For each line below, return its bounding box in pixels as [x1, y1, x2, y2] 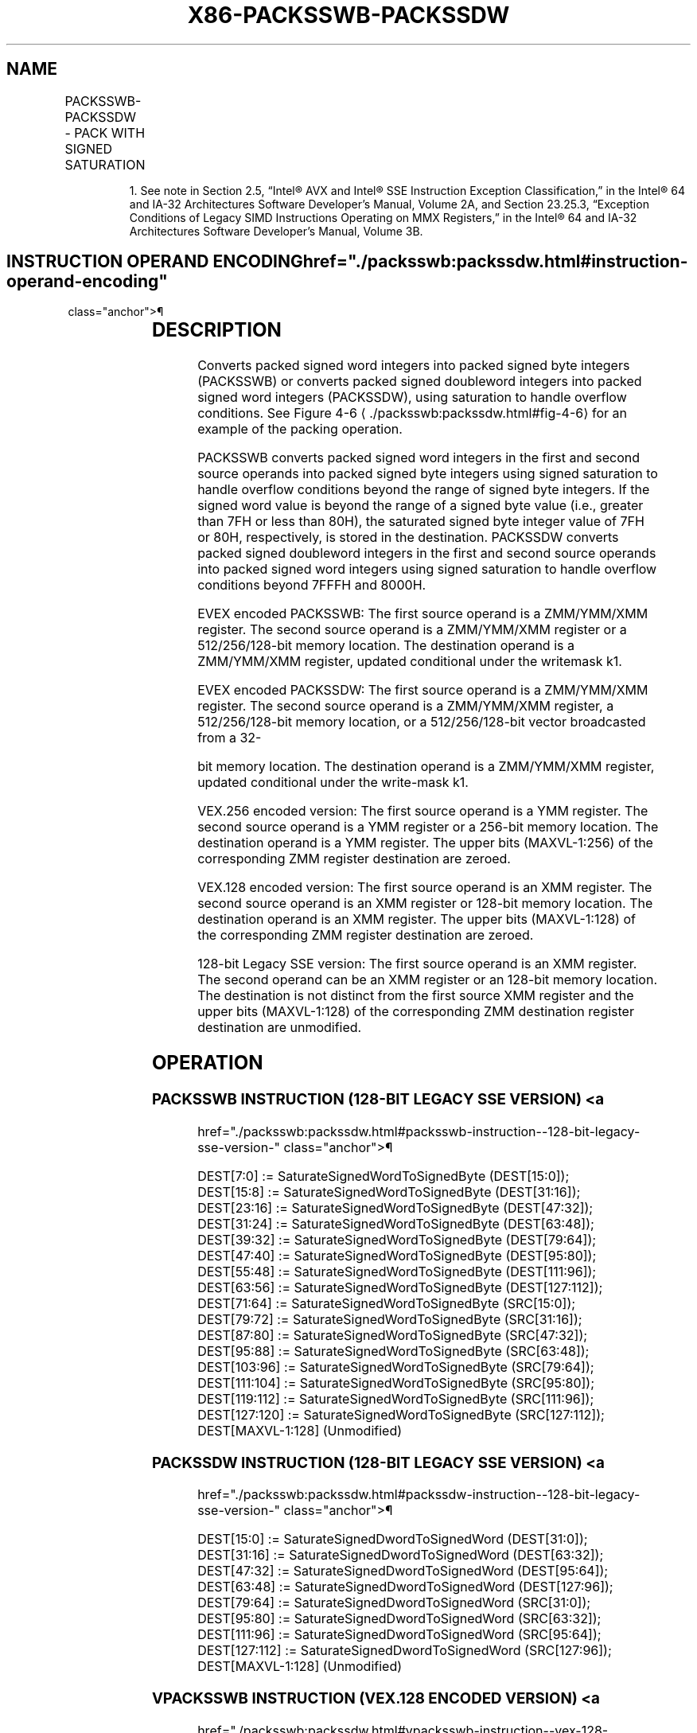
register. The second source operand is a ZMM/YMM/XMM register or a [197, 621, 627, 638]
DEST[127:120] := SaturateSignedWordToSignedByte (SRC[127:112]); [197, 1406, 605, 1423]
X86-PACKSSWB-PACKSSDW [187, 2, 510, 29]
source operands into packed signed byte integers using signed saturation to [197, 465, 658, 482]
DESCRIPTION [151, 318, 282, 342]
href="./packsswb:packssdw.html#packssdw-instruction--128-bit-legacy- [197, 1486, 641, 1503]
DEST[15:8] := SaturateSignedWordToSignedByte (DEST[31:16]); [197, 1183, 581, 1200]
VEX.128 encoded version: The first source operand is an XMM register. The [197, 879, 652, 896]
